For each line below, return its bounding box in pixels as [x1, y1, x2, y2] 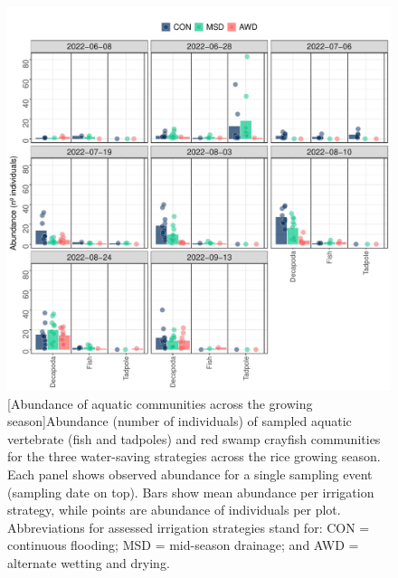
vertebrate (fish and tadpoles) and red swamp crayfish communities [7, 429, 381, 448]
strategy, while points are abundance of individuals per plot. [7, 500, 341, 519]
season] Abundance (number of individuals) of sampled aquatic [7, 412, 352, 431]
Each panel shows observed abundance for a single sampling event [7, 464, 373, 483]
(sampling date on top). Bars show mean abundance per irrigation [7, 482, 374, 501]
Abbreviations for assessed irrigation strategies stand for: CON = [7, 517, 370, 536]
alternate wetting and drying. [7, 553, 170, 572]
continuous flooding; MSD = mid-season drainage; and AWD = [7, 535, 359, 554]
